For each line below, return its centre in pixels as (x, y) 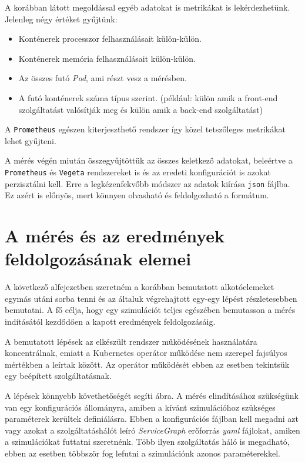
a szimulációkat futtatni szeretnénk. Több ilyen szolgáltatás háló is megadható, (147, 442)
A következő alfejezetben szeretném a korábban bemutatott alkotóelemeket (140, 287)
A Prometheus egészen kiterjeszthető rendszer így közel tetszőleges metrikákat (145, 129)
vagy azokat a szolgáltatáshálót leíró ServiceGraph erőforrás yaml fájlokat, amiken (152, 430)
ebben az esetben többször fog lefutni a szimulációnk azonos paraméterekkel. (143, 453)
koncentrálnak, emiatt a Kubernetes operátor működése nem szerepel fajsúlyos (146, 353)
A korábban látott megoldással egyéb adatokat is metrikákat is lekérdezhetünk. (148, 7)
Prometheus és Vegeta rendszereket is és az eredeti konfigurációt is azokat (138, 172)
